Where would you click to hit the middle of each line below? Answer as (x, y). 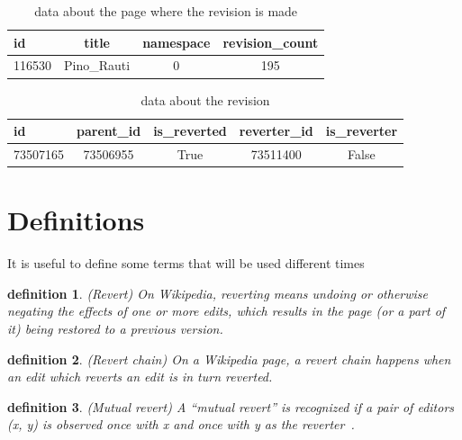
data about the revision (205, 99)
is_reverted (190, 131)
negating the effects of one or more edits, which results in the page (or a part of (226, 311)
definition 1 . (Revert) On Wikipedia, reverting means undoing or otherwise (218, 293)
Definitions (76, 220)
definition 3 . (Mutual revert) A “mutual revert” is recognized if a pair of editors (231, 406)
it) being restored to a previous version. (115, 328)
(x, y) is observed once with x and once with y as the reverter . (181, 424)
